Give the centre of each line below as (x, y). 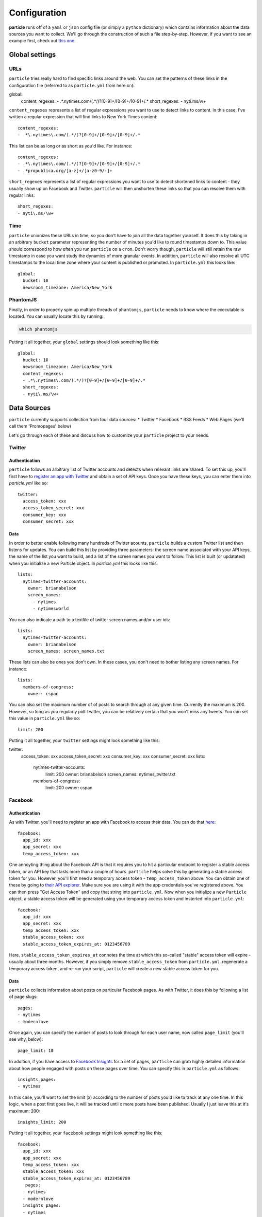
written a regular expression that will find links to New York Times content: (83, 117)
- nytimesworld (51, 609)
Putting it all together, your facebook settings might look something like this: (86, 1133)
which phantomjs (39, 329)
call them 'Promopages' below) (40, 426)
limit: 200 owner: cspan (69, 788)
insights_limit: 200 (42, 1122)
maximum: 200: (25, 1111)
